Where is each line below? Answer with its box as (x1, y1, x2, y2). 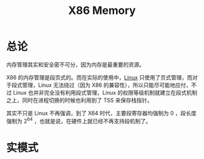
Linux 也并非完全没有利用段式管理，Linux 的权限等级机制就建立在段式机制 (13, 89, 197, 96)
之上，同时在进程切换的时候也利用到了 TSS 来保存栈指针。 (6, 96, 153, 104)
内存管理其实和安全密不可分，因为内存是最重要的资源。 (6, 61, 144, 68)
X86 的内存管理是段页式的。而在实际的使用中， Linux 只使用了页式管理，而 (6, 73, 192, 81)
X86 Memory (68, 4, 136, 18)
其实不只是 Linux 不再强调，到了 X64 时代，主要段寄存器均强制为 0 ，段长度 (6, 109, 197, 117)
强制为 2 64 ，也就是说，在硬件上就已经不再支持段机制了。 (6, 116, 152, 124)
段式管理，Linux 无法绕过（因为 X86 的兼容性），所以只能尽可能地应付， (11, 81, 191, 89)
